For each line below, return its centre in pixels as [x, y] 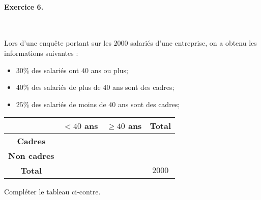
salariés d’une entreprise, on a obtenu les [194, 43]
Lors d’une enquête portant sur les [58, 43]
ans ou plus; [109, 70]
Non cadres [31, 156]
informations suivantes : [41, 53]
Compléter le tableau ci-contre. [52, 192]
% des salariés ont [51, 70]
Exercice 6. [24, 6]
